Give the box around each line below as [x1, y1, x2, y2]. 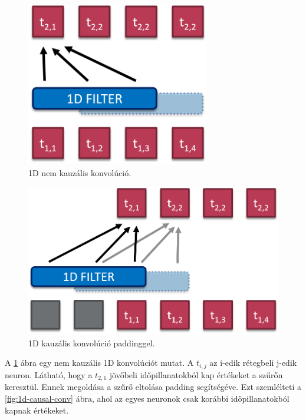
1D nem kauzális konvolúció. [28, 166, 131, 178]
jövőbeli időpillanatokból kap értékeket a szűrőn [109, 368, 283, 381]
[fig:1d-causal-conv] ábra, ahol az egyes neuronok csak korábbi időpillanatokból [5, 392, 289, 404]
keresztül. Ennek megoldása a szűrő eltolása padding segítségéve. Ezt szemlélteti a [5, 381, 301, 393]
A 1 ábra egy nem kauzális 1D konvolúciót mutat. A [5, 356, 194, 369]
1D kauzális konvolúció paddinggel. [28, 336, 155, 349]
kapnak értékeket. [5, 404, 69, 416]
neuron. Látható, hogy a [5, 368, 93, 381]
